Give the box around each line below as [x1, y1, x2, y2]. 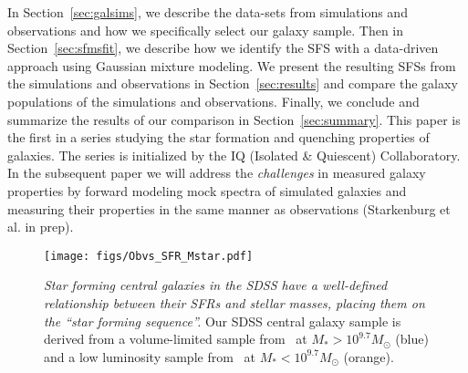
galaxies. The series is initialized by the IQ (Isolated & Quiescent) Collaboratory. [7, 145, 461, 164]
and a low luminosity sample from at [44, 347, 255, 366]
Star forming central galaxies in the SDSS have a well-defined [44, 275, 388, 295]
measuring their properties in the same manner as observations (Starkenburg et [7, 199, 451, 218]
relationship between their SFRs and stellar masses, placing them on [44, 293, 425, 312]
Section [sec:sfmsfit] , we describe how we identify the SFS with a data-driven [7, 38, 439, 57]
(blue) [395, 329, 429, 348]
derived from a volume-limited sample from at [44, 329, 307, 348]
